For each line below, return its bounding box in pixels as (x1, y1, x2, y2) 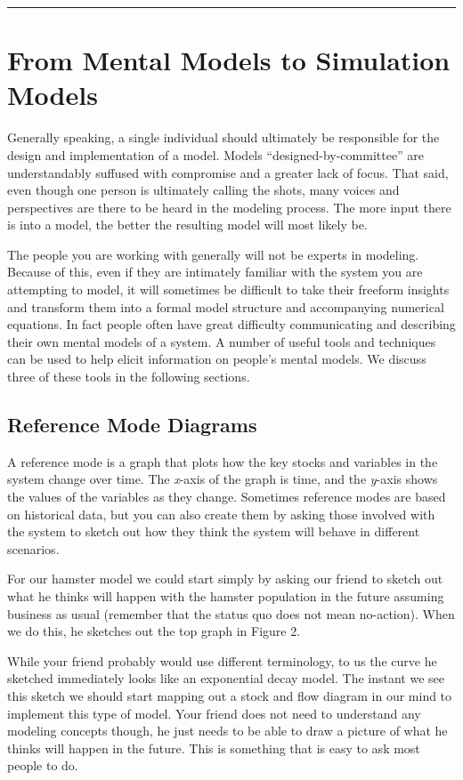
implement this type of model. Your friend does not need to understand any (7, 704, 421, 722)
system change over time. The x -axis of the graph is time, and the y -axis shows (7, 470, 438, 488)
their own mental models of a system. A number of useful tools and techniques (7, 332, 436, 350)
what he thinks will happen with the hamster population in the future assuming (7, 586, 444, 605)
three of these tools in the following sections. (7, 367, 250, 386)
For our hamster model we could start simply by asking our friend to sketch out (7, 569, 443, 588)
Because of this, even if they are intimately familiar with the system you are (7, 262, 423, 281)
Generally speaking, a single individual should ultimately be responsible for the (7, 128, 440, 147)
